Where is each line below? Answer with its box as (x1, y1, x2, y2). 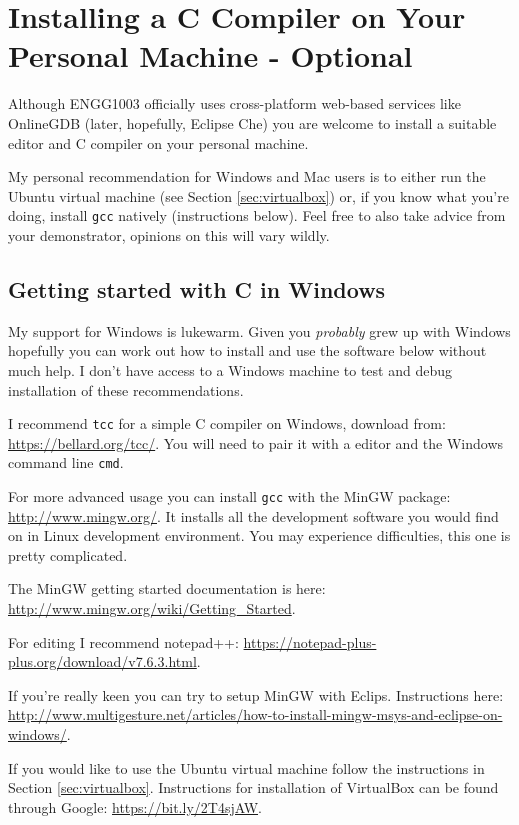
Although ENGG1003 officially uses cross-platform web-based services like (8, 93, 461, 114)
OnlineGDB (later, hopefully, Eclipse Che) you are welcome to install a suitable (8, 112, 497, 133)
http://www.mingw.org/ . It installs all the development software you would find (8, 505, 499, 526)
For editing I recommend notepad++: (8, 631, 239, 652)
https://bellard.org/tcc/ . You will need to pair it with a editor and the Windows (8, 432, 504, 453)
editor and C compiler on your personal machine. (8, 132, 309, 153)
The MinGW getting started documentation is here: (8, 578, 326, 599)
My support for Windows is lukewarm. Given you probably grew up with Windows (8, 320, 511, 341)
